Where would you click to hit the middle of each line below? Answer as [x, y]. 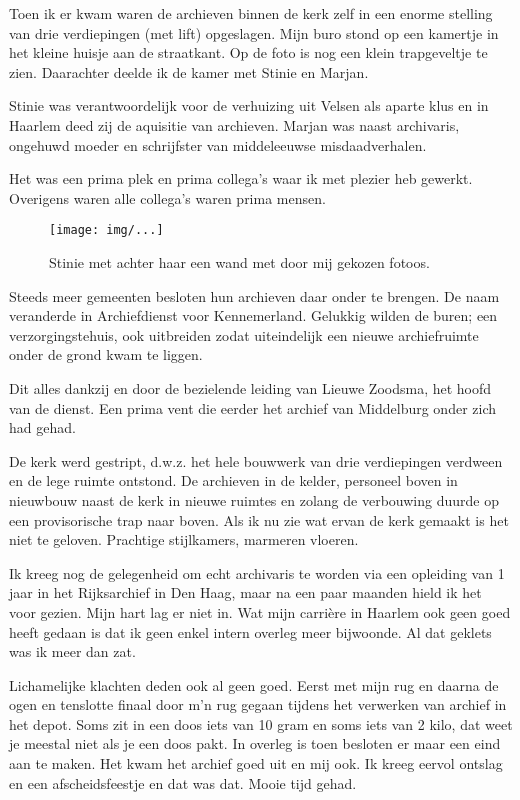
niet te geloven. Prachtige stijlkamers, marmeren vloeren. [184, 539]
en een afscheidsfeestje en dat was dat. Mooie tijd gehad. [183, 782]
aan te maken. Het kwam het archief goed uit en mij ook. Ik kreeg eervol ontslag [256, 763]
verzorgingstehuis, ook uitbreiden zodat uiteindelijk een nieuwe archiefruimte [244, 334]
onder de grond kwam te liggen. [106, 354]
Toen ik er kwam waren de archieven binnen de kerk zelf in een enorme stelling [251, 13]
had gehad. [42, 427]
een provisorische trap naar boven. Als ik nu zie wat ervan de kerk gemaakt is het [259, 519]
